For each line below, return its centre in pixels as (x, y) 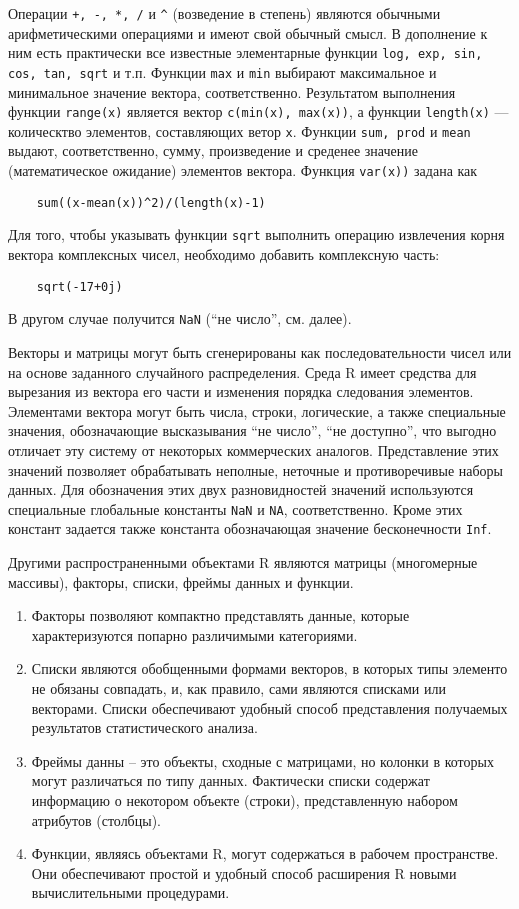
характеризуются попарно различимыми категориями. (194, 634)
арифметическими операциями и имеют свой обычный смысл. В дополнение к (248, 32)
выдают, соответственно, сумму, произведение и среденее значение (213, 150)
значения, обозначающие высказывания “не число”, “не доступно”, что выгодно (252, 430)
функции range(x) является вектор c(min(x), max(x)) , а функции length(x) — (258, 111)
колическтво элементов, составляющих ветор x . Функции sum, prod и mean (239, 130)
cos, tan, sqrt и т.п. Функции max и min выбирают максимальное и (222, 71)
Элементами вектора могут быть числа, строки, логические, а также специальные (257, 410)
